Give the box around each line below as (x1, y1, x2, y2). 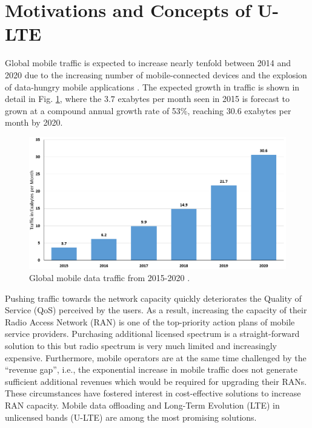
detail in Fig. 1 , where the (5, 92, 102, 105)
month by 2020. (5, 116, 63, 129)
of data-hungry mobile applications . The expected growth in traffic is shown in (5, 80, 300, 93)
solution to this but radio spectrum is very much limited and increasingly (5, 339, 277, 352)
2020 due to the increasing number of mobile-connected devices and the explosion (5, 68, 307, 81)
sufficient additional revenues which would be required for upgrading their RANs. (5, 375, 307, 387)
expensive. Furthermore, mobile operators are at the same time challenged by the (5, 351, 307, 364)
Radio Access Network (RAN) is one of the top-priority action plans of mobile (5, 315, 295, 328)
